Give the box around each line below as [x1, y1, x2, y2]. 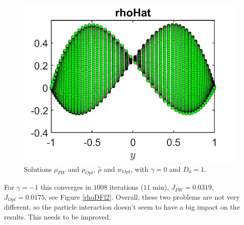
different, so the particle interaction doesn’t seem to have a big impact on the [4, 202, 240, 212]
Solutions [24, 163, 52, 174]
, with [130, 163, 149, 174]
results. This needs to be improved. [4, 212, 111, 222]
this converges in [40, 182, 91, 192]
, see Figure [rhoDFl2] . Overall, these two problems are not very [45, 191, 240, 202]
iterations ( [109, 182, 144, 192]
